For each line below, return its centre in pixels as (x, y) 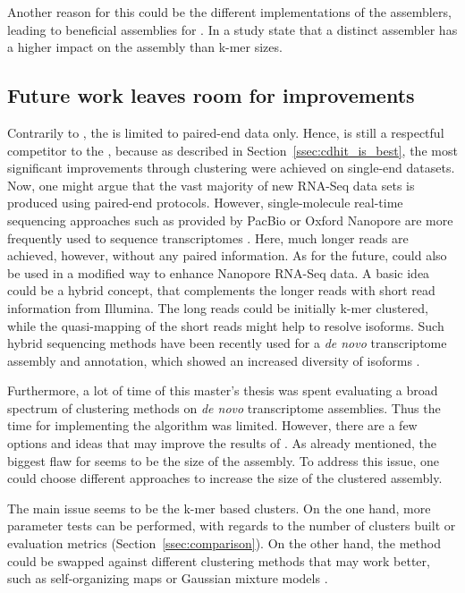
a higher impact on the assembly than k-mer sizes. (145, 47)
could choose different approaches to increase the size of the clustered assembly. (225, 478)
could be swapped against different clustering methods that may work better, (219, 560)
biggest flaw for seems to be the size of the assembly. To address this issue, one (224, 460)
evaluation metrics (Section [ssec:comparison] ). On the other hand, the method (224, 543)
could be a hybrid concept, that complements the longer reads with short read (221, 290)
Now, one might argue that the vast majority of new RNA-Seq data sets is (211, 185)
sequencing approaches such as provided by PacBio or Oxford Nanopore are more (230, 220)
